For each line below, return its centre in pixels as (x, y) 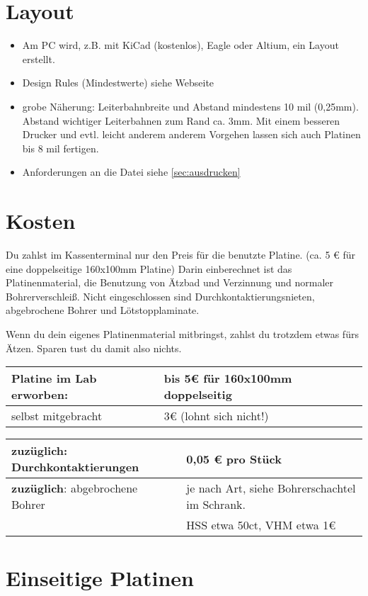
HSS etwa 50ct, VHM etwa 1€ (261, 525)
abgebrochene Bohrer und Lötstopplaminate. (103, 310)
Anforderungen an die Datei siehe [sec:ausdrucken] (131, 172)
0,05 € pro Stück (234, 459)
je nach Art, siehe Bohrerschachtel (271, 488)
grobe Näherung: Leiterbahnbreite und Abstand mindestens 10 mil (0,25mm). (190, 106)
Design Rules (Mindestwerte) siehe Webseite (118, 83)
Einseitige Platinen (100, 578)
